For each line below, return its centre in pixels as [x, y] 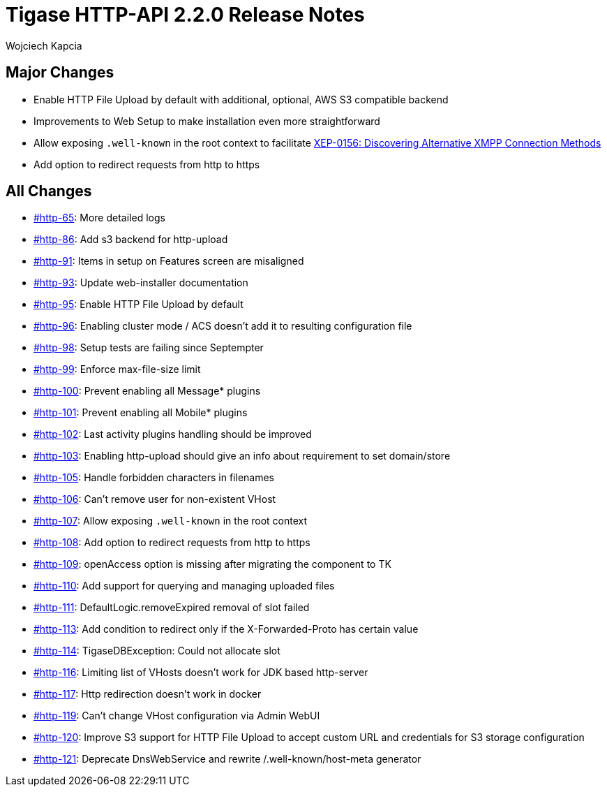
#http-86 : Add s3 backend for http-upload [131, 240]
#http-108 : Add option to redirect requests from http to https [172, 543]
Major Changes [60, 73]
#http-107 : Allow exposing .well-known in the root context [171, 521]
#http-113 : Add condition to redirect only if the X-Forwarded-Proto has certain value [226, 629]
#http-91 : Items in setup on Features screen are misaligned [169, 261]
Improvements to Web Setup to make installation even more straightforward [207, 121]
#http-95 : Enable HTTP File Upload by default [138, 305]
